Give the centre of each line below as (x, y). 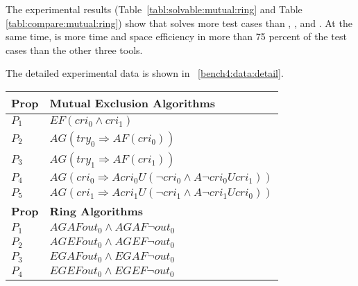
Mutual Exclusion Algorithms (133, 102)
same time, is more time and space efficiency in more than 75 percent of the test (176, 36)
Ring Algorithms (96, 211)
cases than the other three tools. (74, 50)
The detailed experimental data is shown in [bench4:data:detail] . (145, 73)
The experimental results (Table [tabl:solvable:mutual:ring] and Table (154, 9)
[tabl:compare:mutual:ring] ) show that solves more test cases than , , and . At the (179, 23)
